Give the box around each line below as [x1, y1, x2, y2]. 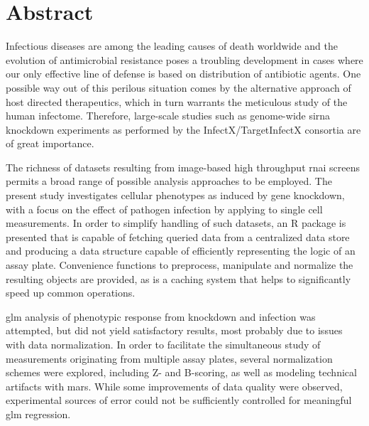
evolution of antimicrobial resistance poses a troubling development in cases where [6, 52, 363, 67]
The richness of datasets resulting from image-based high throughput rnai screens [6, 159, 360, 174]
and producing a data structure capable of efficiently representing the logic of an [6, 243, 356, 258]
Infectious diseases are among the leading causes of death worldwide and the [6, 38, 338, 53]
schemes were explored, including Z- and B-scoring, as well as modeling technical [6, 365, 357, 380]
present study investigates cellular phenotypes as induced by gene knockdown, [6, 188, 345, 203]
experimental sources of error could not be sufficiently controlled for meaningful [6, 393, 352, 408]
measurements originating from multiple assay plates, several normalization [6, 351, 333, 366]
